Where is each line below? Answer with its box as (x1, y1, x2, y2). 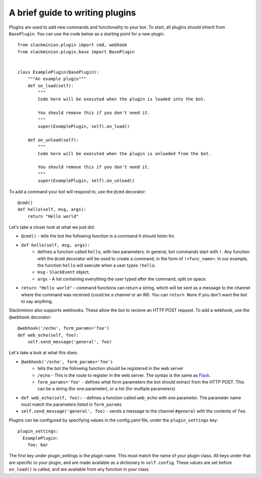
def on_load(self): (27, 83, 74, 88)
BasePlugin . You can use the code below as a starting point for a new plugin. (9, 31, 165, 36)
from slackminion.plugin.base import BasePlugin (17, 49, 135, 54)
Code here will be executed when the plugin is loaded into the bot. (38, 96, 206, 102)
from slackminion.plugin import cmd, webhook (17, 42, 128, 48)
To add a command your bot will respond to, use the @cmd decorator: (9, 189, 146, 194)
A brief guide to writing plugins (9, 7, 136, 18)
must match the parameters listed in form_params (21, 401, 122, 407)
